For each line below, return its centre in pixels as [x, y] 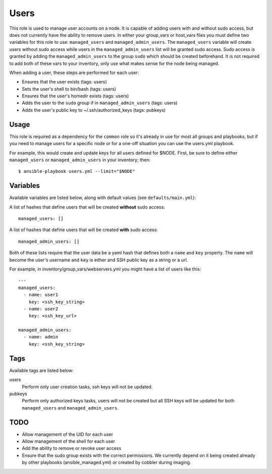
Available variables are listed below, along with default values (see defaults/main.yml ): [103, 198]
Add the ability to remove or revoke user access [72, 448]
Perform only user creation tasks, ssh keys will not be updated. [87, 387]
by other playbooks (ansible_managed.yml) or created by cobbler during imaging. [107, 462]
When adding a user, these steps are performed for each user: [74, 73]
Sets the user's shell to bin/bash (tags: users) [69, 89]
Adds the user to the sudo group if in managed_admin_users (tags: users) [100, 103]
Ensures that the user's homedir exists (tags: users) [76, 96]
